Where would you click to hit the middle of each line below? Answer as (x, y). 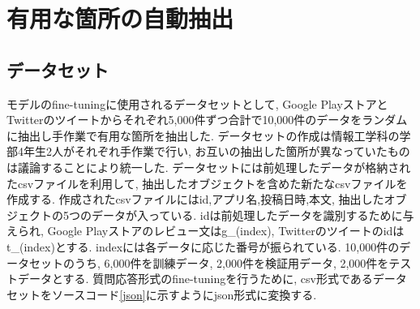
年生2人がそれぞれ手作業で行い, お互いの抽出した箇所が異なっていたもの (216, 151)
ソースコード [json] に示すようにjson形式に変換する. (184, 294)
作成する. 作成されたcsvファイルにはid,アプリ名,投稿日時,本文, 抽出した (195, 199)
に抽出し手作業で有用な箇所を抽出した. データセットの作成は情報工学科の (203, 135)
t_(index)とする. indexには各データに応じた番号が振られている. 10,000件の (203, 246)
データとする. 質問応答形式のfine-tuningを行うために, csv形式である (195, 279)
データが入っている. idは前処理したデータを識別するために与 (253, 215)
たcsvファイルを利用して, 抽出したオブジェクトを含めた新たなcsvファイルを (207, 183)
